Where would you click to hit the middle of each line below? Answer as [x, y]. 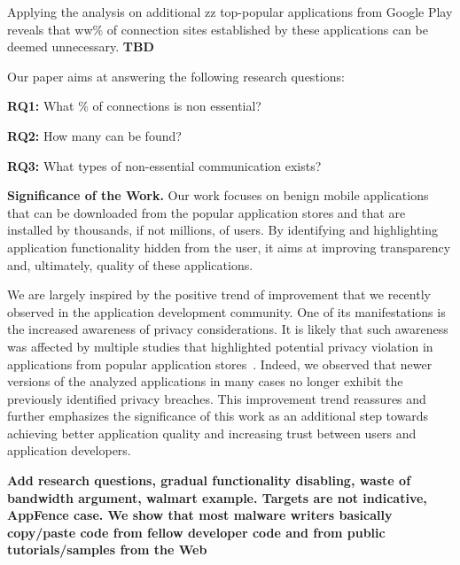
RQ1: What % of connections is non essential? [134, 106]
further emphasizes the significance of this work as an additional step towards [218, 416]
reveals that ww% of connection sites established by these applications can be [218, 29]
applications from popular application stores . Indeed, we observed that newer [220, 364]
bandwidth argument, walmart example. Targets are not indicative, [217, 497]
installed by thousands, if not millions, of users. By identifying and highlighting [223, 230]
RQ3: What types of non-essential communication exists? [164, 165]
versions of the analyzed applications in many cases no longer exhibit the [205, 381]
